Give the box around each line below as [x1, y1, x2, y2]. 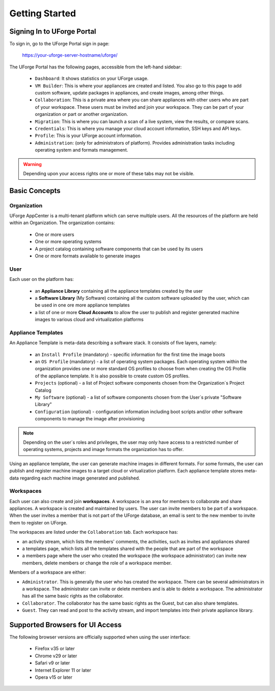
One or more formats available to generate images [35, 253, 141, 259]
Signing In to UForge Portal [9, 27, 96, 36]
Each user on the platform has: [9, 276, 74, 282]
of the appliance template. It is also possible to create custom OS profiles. [35, 373, 190, 379]
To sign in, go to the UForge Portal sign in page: [9, 41, 109, 47]
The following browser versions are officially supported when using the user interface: [9, 634, 190, 640]
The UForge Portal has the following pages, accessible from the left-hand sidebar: [9, 64, 182, 70]
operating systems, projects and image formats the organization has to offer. [23, 446, 184, 452]
